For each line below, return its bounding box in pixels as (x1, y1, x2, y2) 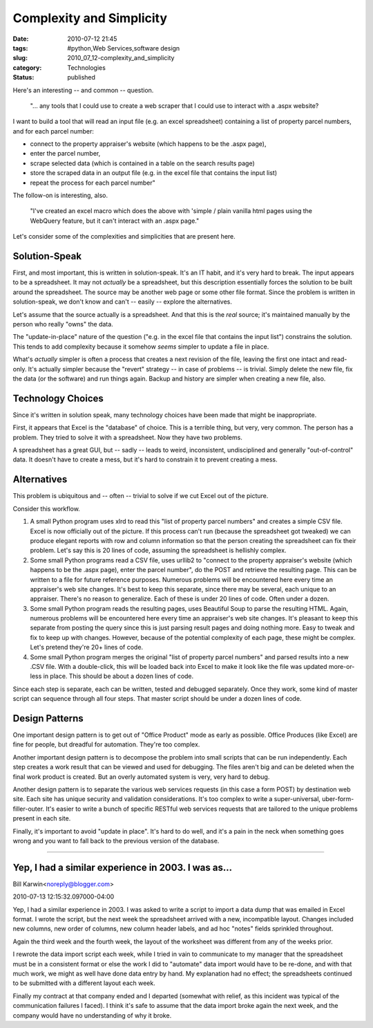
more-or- (328, 663, 355, 671)
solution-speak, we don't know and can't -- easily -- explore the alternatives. (12, 297, 233, 306)
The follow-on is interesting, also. (12, 191, 108, 200)
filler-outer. (12, 805, 45, 813)
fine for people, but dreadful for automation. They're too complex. (12, 740, 200, 749)
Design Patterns (12, 713, 84, 724)
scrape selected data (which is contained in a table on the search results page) (30, 159, 255, 167)
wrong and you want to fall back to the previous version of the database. (12, 837, 220, 845)
